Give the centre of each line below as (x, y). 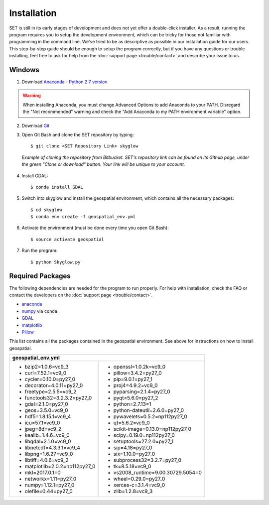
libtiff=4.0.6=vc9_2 (47, 460)
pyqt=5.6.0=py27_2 (136, 398)
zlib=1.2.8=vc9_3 (133, 492)
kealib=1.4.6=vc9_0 (47, 435)
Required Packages (40, 276)
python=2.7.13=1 (132, 404)
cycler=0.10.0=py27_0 (50, 379)
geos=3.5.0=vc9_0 (46, 410)
